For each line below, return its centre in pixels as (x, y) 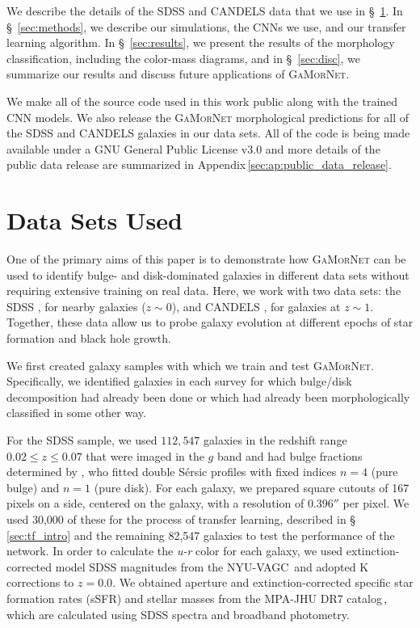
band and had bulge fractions (290, 455)
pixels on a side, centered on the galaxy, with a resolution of (155, 503)
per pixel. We (376, 503)
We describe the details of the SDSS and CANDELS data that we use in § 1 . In (205, 11)
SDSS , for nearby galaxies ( (76, 306)
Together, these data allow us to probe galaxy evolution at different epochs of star (210, 322)
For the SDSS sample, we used (82, 440)
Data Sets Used (94, 220)
